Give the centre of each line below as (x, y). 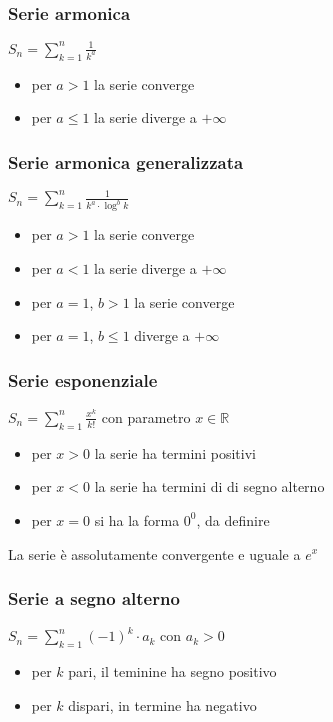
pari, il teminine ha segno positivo (172, 671)
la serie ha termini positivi (175, 452)
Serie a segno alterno (94, 598)
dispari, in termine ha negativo (162, 704)
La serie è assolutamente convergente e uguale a (154, 553)
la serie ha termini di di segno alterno (209, 486)
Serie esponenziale (83, 379)
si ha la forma (137, 519)
